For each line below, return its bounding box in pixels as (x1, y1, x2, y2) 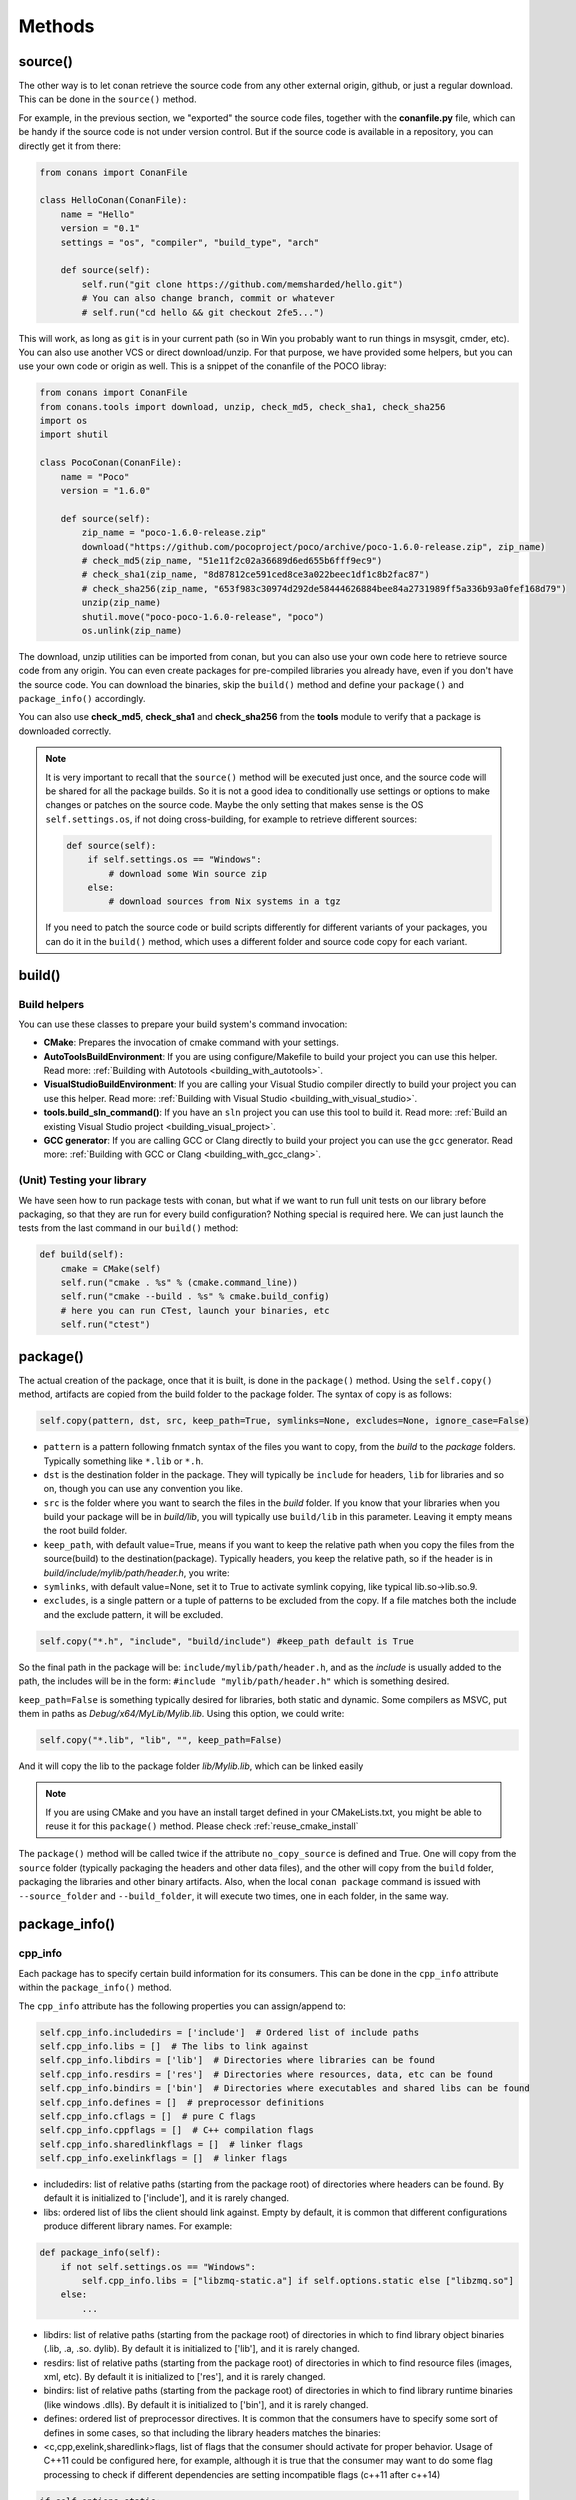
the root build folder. (43, 1525, 128, 1537)
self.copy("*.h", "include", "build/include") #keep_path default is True (39, 1635, 415, 1647)
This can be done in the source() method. (18, 93, 197, 105)
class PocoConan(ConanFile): (39, 457, 183, 469)
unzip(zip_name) (81, 597, 162, 609)
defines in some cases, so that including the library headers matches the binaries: (43, 2426, 382, 2439)
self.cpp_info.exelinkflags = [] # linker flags (39, 2153, 288, 2164)
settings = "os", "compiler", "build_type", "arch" (60, 236, 320, 248)
